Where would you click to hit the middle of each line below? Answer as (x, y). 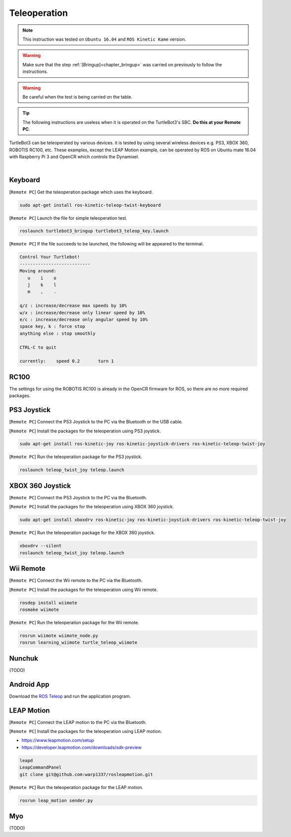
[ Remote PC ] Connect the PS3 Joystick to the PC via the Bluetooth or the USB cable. (96, 422)
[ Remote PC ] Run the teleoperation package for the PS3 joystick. (76, 457)
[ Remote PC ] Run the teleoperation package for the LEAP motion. (76, 787)
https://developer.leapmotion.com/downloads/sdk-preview (82, 747)
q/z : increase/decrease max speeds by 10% (73, 306)
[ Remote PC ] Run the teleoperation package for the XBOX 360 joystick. (82, 533)
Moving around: (38, 271)
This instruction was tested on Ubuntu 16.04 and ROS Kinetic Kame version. (104, 39)
